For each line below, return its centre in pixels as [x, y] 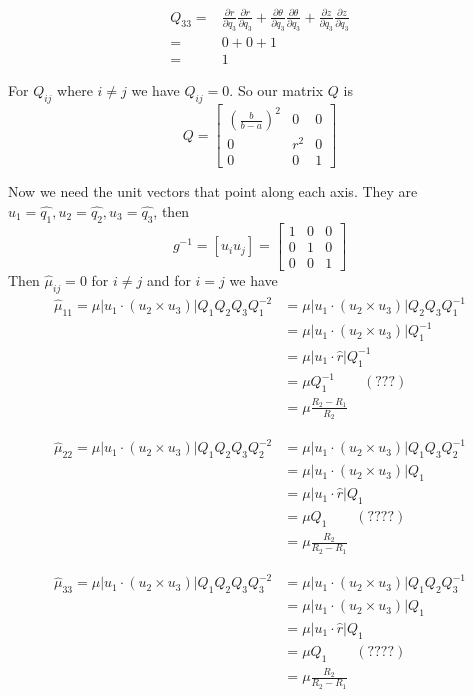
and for [168, 279]
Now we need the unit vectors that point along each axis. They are [213, 191]
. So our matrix [276, 89]
